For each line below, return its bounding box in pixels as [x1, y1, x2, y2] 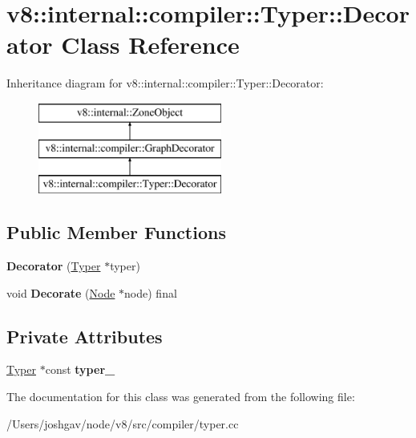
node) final [124, 284, 177, 301]
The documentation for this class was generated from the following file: [6, 388, 355, 405]
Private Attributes [6, 323, 163, 348]
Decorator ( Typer [6, 258, 101, 274]
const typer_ [45, 361, 115, 378]
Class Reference [61, 28, 240, 61]
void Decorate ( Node [6, 284, 115, 301]
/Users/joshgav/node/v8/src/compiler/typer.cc [6, 415, 239, 432]
